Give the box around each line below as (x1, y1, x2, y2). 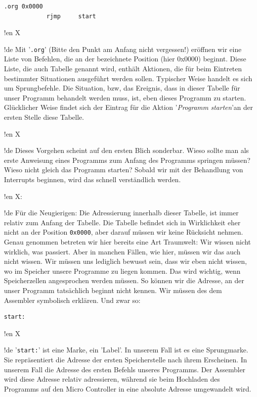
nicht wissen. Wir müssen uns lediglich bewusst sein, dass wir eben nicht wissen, (4, 256, 247, 266)
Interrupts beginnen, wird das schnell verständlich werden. (4, 174, 181, 184)
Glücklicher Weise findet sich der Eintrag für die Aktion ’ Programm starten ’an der (4, 102, 253, 112)
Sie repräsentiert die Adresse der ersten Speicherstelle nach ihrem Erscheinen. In (4, 354, 247, 364)
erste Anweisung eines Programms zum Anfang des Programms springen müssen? (4, 154, 251, 165)
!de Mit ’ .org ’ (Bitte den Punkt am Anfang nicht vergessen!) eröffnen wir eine (4, 44, 242, 54)
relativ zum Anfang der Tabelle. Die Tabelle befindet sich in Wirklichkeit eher (4, 217, 241, 227)
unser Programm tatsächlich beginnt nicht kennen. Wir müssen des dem (4, 285, 222, 295)
